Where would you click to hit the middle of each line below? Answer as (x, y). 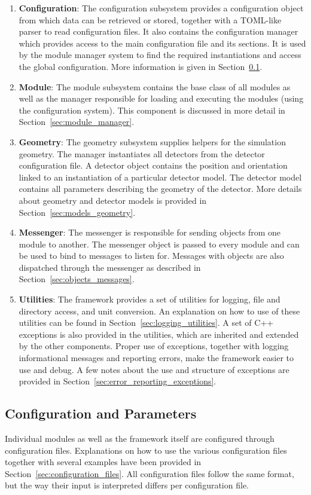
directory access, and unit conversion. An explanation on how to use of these (159, 311)
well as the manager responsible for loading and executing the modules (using (161, 98)
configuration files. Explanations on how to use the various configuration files (146, 450)
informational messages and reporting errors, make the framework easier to (156, 358)
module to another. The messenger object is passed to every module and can (159, 244)
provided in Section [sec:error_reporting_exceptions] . (118, 381)
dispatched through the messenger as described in (110, 267)
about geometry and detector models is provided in (113, 200)
